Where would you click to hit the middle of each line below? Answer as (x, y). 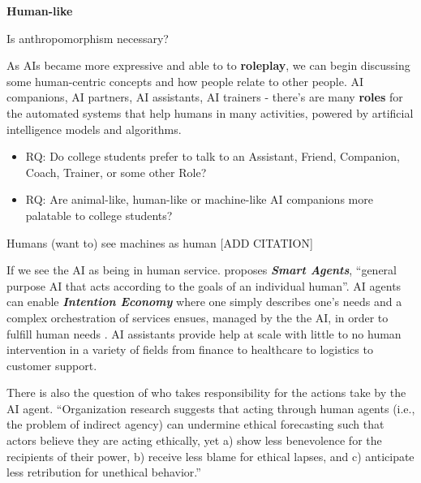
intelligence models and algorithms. (94, 129)
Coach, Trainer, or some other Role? (116, 172)
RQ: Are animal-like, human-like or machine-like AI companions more (199, 199)
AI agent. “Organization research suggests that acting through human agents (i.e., (211, 408)
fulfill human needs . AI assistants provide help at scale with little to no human (204, 333)
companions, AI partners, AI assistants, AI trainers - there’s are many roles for (205, 97)
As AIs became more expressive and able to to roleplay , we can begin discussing (208, 65)
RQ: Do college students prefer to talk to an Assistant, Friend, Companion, (213, 156)
